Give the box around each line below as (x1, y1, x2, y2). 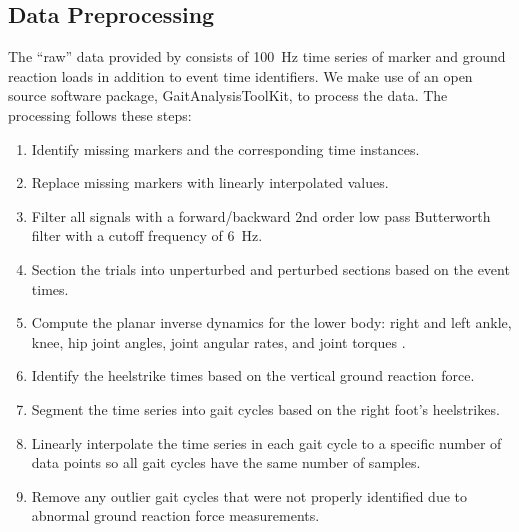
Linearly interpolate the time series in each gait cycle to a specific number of (31, 432, 502, 453)
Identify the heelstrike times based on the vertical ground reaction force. (31, 365, 475, 386)
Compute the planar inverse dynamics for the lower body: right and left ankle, (31, 312, 512, 333)
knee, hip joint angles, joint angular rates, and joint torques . (31, 331, 406, 352)
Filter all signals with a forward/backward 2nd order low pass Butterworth (31, 205, 491, 226)
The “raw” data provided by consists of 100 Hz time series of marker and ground (8, 46, 506, 67)
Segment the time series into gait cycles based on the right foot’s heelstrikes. (31, 398, 500, 419)
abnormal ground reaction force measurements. (31, 505, 320, 526)
